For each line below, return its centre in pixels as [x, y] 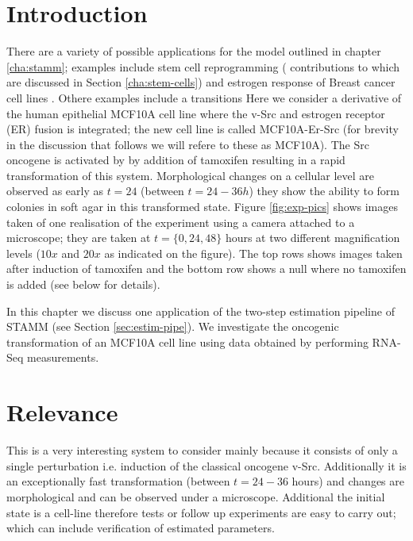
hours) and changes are [348, 481]
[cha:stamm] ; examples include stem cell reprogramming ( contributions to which [203, 66]
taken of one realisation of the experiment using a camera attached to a [181, 222]
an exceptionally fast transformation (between [118, 481]
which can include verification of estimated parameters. [141, 528]
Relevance [62, 412]
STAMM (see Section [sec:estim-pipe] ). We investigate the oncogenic [173, 326]
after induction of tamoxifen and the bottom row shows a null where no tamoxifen [206, 269]
